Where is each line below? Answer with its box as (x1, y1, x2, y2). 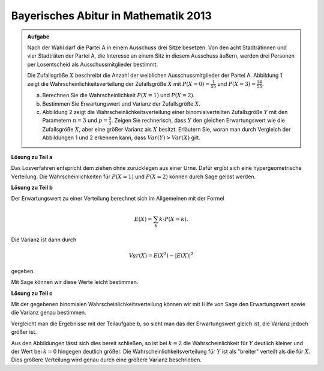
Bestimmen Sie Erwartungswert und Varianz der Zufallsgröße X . (42, 100, 201, 107)
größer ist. (11, 328, 37, 336)
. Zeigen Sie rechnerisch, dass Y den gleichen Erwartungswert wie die (111, 117, 285, 124)
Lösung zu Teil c (11, 289, 53, 297)
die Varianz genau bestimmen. (11, 309, 86, 316)
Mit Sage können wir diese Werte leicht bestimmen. (11, 279, 139, 286)
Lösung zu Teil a (11, 153, 53, 160)
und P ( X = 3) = (217, 80, 256, 87)
